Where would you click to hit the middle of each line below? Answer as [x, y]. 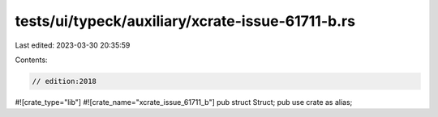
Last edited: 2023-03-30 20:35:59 [73, 45]
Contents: [31, 60]
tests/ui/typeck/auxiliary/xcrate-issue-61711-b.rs [185, 21]
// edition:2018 [64, 81]
